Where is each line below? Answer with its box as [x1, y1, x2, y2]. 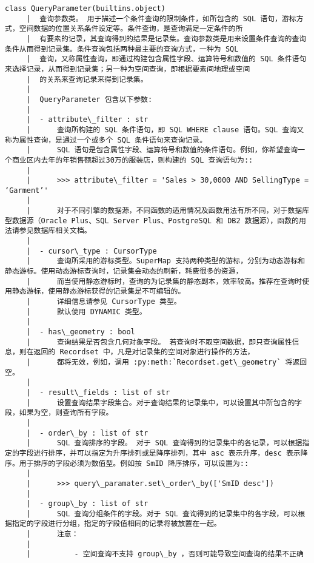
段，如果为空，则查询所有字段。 [5, 408, 113, 417]
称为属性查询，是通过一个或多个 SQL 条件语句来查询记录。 [5, 135, 207, 144]
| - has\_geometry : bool [26, 328, 135, 336]
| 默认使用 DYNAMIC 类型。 [26, 307, 147, 316]
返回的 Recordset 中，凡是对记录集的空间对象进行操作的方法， [33, 348, 255, 357]
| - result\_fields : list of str [26, 388, 170, 397]
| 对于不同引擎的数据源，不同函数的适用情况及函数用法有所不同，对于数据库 [26, 206, 310, 215]
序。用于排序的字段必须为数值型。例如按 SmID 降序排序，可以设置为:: [5, 459, 249, 468]
